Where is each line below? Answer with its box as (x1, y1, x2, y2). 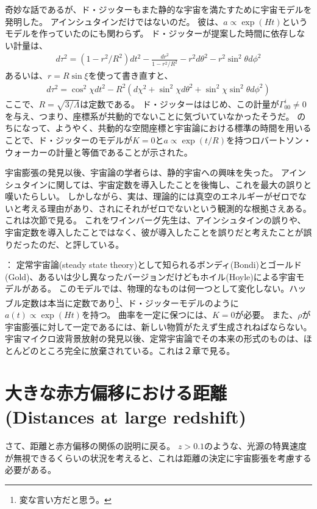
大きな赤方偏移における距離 (5, 380, 227, 405)
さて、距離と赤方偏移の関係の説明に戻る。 (5, 439, 176, 452)
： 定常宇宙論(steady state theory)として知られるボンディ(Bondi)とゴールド (5, 258, 302, 271)
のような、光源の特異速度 (204, 439, 307, 452)
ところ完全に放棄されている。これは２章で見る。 (38, 344, 235, 357)
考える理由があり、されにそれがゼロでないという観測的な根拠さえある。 (21, 201, 312, 214)
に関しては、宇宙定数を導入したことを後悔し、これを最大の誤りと (47, 178, 312, 190)
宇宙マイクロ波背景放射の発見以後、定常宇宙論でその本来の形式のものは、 (5, 332, 304, 345)
